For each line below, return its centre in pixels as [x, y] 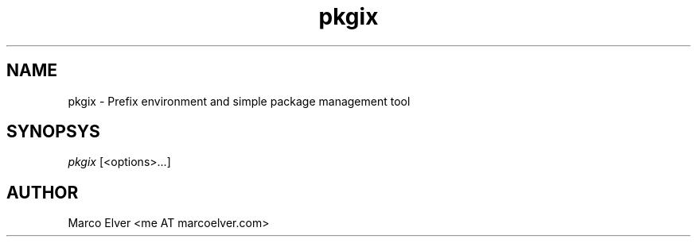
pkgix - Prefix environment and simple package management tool [239, 101]
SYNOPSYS [53, 132]
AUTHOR [43, 192]
